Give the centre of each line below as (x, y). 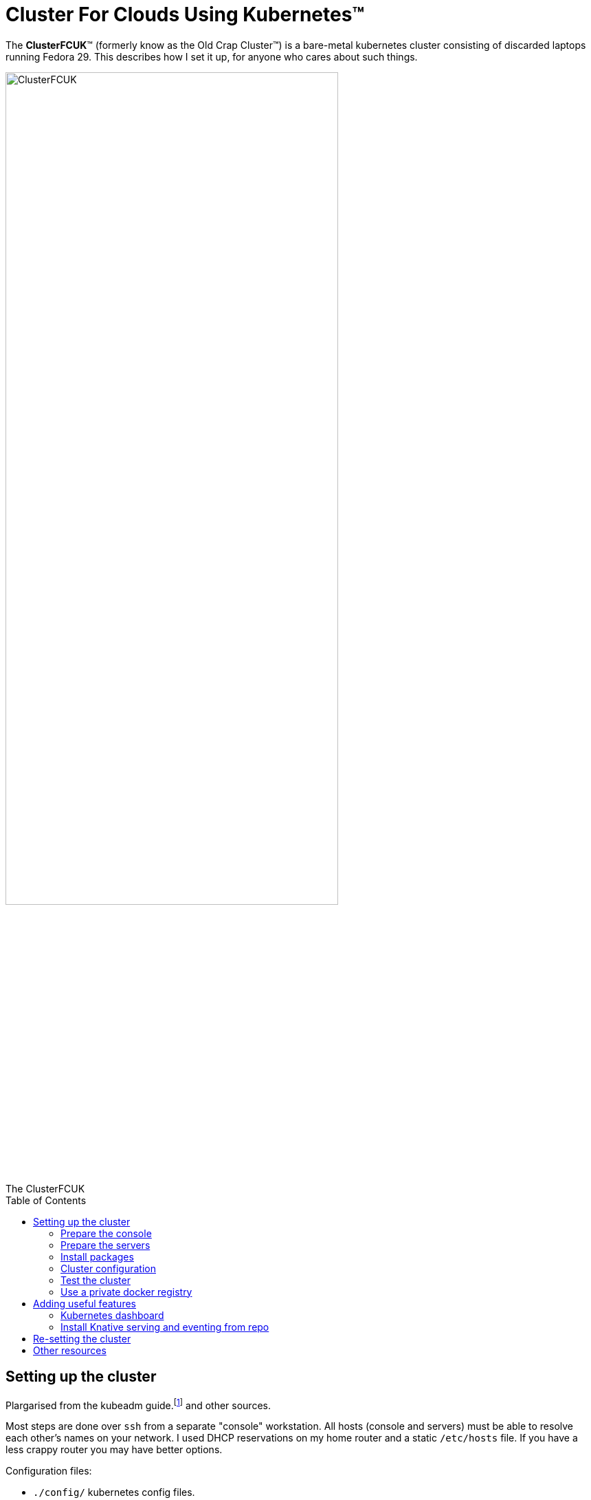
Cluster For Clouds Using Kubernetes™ (185, 14)
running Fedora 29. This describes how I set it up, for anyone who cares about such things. (212, 56)
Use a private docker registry (126, 1292)
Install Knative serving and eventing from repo (165, 1327)
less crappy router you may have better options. (114, 1450)
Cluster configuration (108, 1268)
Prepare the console (106, 1233)
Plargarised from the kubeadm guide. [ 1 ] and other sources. (138, 1404)
